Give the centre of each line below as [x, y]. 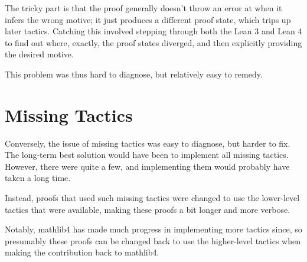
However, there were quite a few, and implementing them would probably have [147, 166]
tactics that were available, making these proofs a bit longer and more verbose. [148, 209]
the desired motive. [39, 54]
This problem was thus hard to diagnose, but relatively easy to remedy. [134, 74]
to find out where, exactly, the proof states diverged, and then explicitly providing [153, 42]
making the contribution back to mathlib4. [82, 252]
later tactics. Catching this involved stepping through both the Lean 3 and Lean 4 [153, 31]
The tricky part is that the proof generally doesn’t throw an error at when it [143, 8]
